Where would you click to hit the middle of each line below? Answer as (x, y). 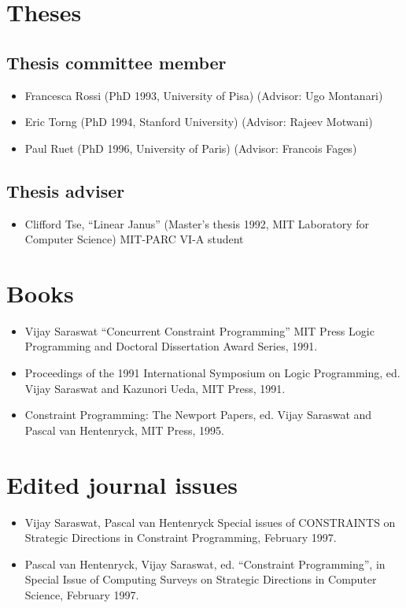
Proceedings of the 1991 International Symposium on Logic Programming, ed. (212, 373)
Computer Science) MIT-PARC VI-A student (134, 239)
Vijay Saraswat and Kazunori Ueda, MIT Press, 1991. (155, 388)
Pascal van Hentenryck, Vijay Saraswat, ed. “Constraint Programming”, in (205, 564)
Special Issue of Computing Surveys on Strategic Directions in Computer (201, 579)
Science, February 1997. (82, 594)
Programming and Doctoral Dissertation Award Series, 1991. (171, 346)
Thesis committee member (116, 62)
